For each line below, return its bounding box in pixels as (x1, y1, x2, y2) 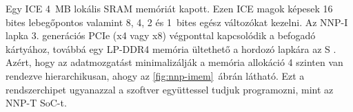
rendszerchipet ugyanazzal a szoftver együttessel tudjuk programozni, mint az (6, 82, 334, 96)
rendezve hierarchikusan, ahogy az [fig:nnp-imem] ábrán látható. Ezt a (6, 68, 305, 82)
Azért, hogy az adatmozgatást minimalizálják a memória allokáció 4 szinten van (6, 55, 343, 69)
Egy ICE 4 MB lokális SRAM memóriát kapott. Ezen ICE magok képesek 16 (6, 1, 333, 15)
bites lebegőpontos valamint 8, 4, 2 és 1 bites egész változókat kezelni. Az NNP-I (6, 14, 348, 29)
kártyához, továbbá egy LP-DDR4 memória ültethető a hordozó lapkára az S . (6, 41, 336, 56)
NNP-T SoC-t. (6, 96, 67, 110)
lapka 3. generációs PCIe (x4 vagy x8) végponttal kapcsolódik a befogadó (6, 28, 316, 43)
